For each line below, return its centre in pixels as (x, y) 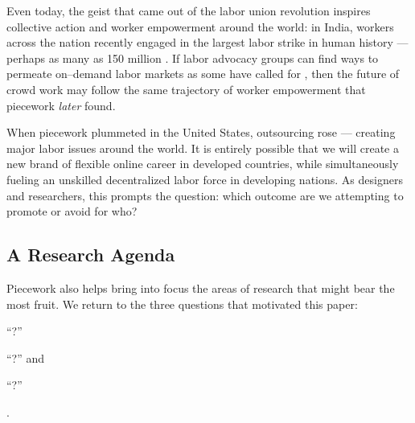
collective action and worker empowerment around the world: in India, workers (200, 26)
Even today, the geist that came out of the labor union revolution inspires (189, 10)
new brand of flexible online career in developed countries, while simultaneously (203, 164)
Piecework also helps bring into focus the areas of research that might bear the (201, 287)
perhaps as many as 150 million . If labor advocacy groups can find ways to (193, 57)
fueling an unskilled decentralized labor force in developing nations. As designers (205, 179)
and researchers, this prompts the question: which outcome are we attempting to (205, 195)
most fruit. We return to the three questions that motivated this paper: (182, 304)
